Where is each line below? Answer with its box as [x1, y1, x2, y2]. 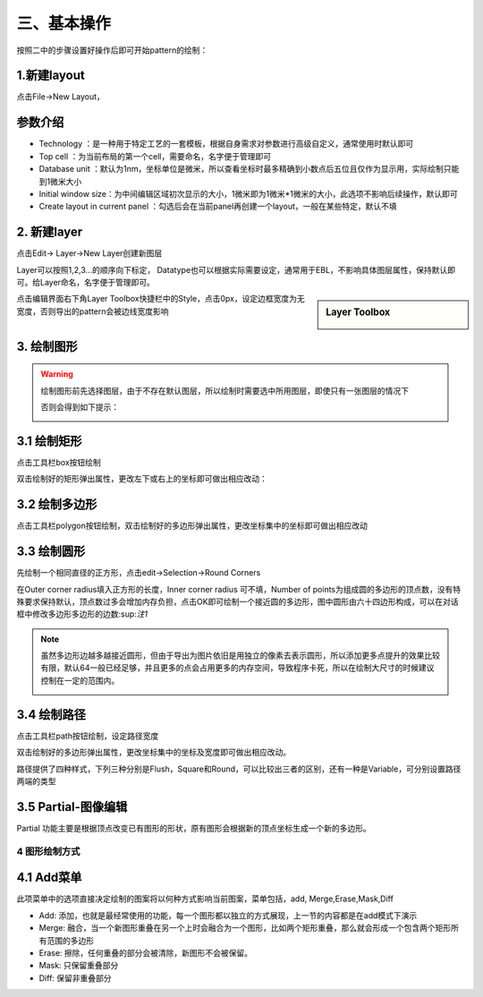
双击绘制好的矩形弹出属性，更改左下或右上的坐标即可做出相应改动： [16, 473, 267, 484]
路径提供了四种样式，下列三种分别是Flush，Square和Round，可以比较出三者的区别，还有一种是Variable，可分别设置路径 [16, 763, 462, 774]
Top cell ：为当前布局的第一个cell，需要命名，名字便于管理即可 [38, 150, 272, 161]
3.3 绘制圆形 [16, 544, 86, 559]
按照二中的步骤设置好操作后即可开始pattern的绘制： [16, 45, 208, 55]
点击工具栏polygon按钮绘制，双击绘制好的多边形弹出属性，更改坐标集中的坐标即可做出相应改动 [16, 520, 369, 532]
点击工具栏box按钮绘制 [16, 456, 102, 467]
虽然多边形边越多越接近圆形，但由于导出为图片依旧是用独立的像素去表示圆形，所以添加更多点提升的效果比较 [40, 650, 440, 661]
